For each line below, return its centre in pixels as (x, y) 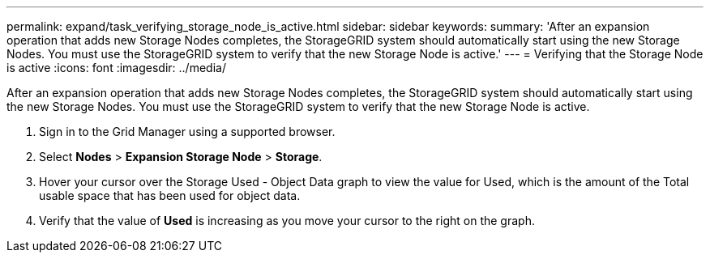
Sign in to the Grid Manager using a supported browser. (187, 132)
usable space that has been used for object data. (170, 195)
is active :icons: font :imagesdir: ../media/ (116, 68)
